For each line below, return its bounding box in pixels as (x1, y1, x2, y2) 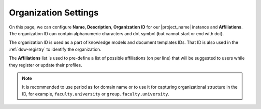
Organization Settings (9, 7, 99, 18)
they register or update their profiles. (9, 62, 82, 68)
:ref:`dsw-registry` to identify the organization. (9, 46, 101, 52)
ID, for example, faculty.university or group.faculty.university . (22, 91, 169, 96)
